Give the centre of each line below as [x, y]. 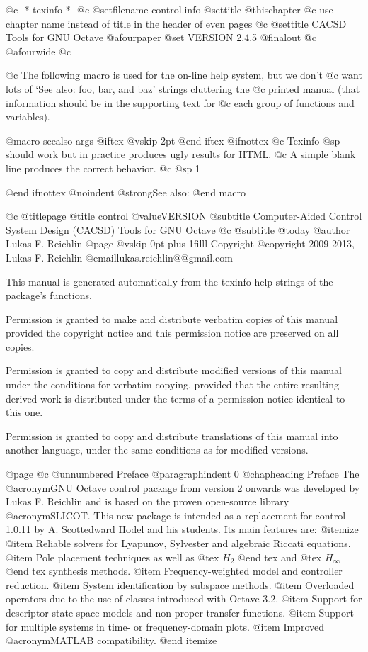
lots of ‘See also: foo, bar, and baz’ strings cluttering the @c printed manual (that [183, 88]
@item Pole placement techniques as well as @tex [113, 557]
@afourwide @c [39, 51]
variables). [28, 117]
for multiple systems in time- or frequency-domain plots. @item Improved [165, 626]
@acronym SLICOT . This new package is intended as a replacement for [159, 515]
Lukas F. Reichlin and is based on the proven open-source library [148, 501]
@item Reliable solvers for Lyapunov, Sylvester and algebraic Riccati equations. [178, 543]
